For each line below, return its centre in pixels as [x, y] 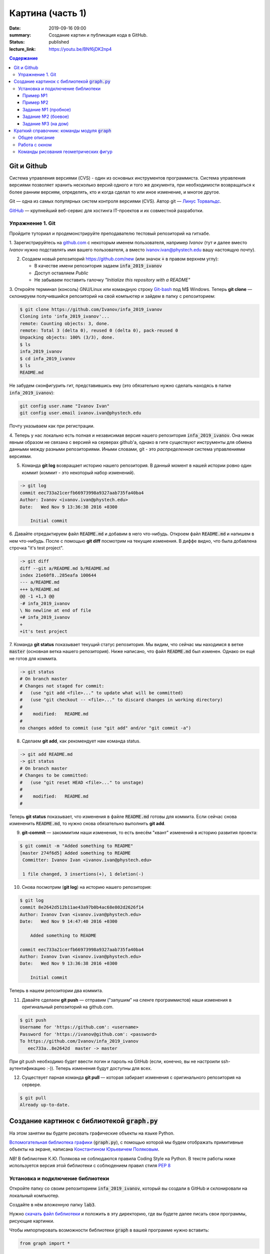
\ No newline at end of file [55, 610]
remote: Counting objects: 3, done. [65, 323]
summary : [20, 35]
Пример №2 [35, 102]
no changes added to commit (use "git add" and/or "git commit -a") [105, 728]
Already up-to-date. [45, 1105]
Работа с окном [35, 144]
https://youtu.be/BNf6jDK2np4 [80, 49]
